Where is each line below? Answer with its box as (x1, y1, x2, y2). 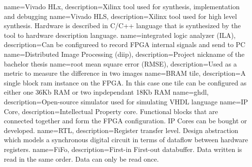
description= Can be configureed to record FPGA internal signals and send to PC (4, 39, 246, 50)
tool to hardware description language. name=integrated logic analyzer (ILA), (4, 30, 236, 40)
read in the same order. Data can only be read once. (4, 153, 159, 164)
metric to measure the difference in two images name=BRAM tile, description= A (4, 68, 246, 78)
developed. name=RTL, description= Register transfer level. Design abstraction (4, 125, 238, 135)
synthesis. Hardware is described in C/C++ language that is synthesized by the (4, 20, 241, 31)
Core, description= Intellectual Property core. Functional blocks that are (4, 106, 218, 116)
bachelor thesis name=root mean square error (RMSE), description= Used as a (4, 58, 237, 68)
